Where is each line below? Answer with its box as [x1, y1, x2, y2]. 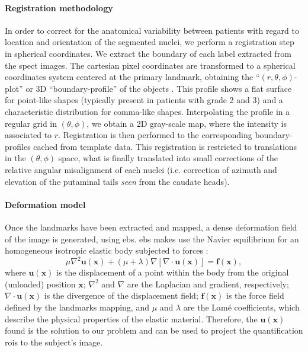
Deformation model [5, 198, 86, 210]
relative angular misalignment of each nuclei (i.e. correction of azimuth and [5, 163, 277, 175]
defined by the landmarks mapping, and [5, 300, 149, 313]
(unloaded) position [5, 277, 76, 290]
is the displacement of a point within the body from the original [56, 266, 289, 279]
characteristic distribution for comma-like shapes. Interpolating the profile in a [5, 105, 290, 117]
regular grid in [5, 117, 57, 129]
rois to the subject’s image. [5, 335, 103, 348]
